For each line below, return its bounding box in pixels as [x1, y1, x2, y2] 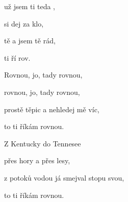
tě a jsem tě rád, [4, 35, 56, 46]
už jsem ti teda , [4, 1, 56, 11]
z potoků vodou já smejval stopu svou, [4, 172, 124, 183]
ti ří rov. [4, 52, 31, 63]
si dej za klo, [4, 18, 44, 29]
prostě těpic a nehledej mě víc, [4, 104, 99, 114]
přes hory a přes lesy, [4, 155, 70, 166]
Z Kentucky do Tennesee [4, 138, 81, 148]
